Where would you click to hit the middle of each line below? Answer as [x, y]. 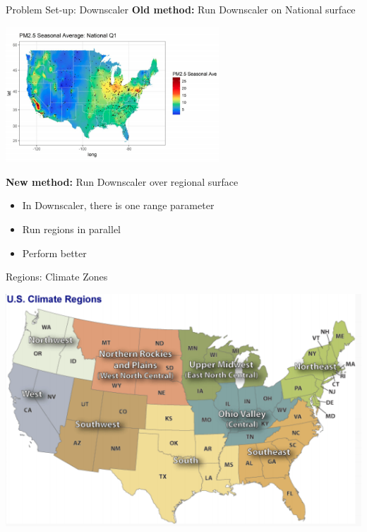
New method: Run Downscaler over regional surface [122, 181]
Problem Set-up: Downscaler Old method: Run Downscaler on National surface [181, 9]
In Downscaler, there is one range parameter [118, 205]
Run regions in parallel [71, 229]
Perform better [54, 253]
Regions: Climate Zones [57, 277]
